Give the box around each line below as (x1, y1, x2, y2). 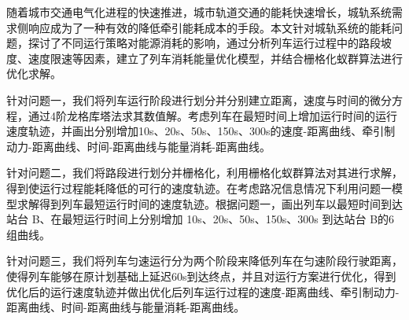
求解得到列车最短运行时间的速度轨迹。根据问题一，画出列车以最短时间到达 (17, 195, 403, 211)
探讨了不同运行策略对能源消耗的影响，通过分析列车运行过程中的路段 (28, 35, 381, 51)
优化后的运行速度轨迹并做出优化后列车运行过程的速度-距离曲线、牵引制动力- (6, 283, 400, 300)
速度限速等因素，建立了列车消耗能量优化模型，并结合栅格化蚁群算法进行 (28, 50, 403, 66)
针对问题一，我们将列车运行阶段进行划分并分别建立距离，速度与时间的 (6, 91, 370, 108)
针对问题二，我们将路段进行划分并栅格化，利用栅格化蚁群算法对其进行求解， (6, 164, 403, 181)
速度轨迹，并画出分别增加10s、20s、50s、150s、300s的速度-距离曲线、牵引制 (6, 123, 396, 139)
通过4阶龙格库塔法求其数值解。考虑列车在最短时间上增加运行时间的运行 (28, 107, 397, 123)
